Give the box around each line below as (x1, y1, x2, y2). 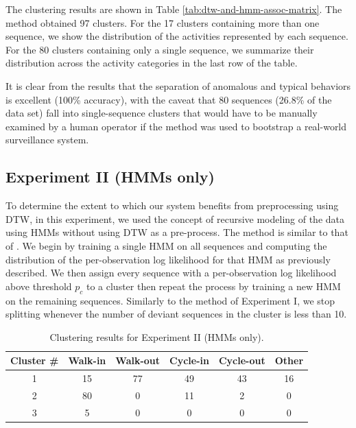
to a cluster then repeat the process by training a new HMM (86, 278, 341, 293)
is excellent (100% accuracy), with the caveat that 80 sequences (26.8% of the (5, 92, 332, 106)
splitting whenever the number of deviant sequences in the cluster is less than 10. (5, 307, 347, 321)
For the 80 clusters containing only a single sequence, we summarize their (5, 42, 314, 56)
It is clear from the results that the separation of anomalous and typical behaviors (5, 78, 351, 93)
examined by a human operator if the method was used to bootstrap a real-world (5, 119, 347, 133)
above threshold (5, 278, 72, 293)
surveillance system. (5, 132, 89, 147)
